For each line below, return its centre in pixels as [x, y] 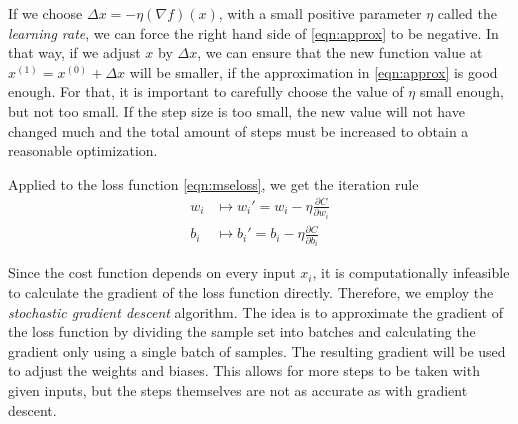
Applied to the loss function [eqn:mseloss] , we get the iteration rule [213, 183]
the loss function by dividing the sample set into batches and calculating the [242, 331]
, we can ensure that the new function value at [340, 52]
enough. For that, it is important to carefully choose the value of [206, 91]
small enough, [461, 91]
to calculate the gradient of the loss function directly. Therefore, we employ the [251, 291]
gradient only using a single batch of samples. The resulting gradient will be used [257, 350]
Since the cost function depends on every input [152, 272]
